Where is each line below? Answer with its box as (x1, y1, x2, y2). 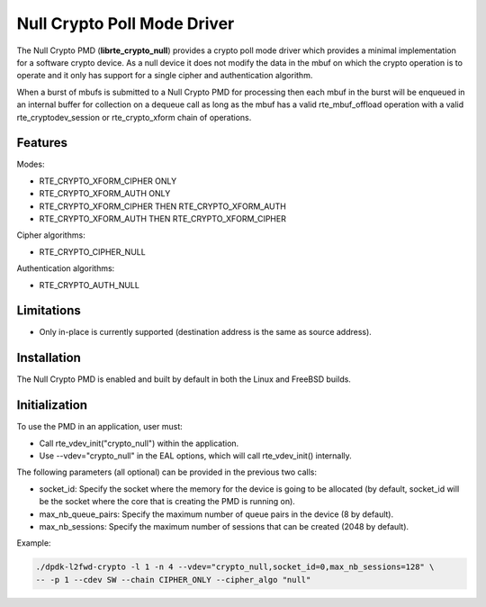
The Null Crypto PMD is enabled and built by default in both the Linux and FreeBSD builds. (16, 374, 351, 385)
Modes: (16, 159, 45, 170)
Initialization (16, 397, 88, 413)
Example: (16, 538, 51, 548)
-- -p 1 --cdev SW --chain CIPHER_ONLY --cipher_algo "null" (35, 575, 311, 584)
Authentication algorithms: (16, 263, 115, 274)
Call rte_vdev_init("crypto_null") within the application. (39, 438, 239, 448)
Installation (16, 350, 81, 366)
